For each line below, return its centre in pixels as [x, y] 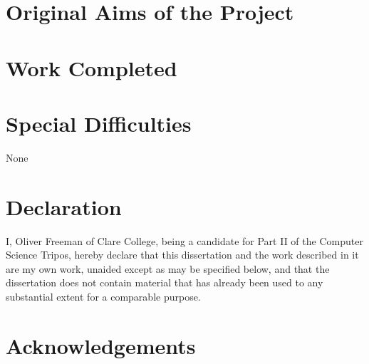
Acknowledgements [101, 345]
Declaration [64, 206]
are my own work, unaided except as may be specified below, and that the [168, 268]
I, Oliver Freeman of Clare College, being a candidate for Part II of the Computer [184, 240]
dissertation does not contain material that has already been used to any [165, 282]
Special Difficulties [99, 123]
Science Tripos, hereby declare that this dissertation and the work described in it [182, 255]
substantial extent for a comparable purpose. [103, 296]
